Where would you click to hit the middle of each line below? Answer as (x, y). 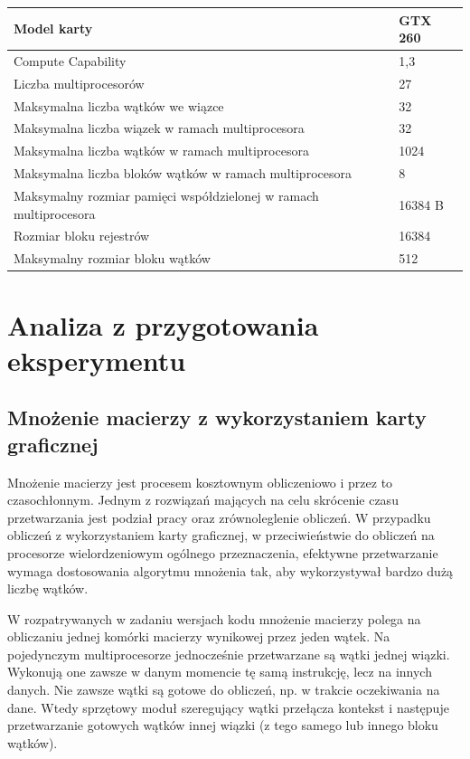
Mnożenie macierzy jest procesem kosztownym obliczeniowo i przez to (200, 482)
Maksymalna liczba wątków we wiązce (119, 105)
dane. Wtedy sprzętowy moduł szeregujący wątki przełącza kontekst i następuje (228, 707)
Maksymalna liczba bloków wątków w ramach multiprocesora (183, 173)
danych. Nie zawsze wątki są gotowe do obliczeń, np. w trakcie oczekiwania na (224, 690)
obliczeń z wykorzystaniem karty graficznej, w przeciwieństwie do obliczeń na (221, 535)
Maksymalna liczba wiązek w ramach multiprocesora (159, 128)
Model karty (53, 28)
